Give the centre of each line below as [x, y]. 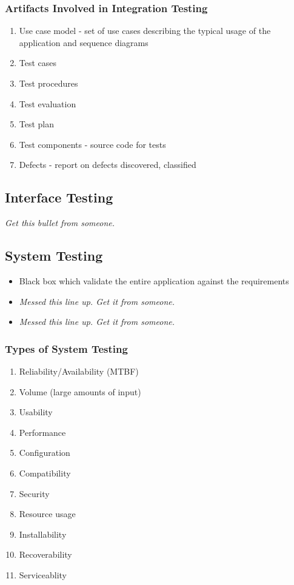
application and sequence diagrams [84, 42]
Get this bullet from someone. [60, 223]
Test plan [37, 124]
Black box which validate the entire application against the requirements [154, 280]
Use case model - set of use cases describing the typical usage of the [145, 31]
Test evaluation [48, 103]
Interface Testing [59, 197]
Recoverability [45, 554]
